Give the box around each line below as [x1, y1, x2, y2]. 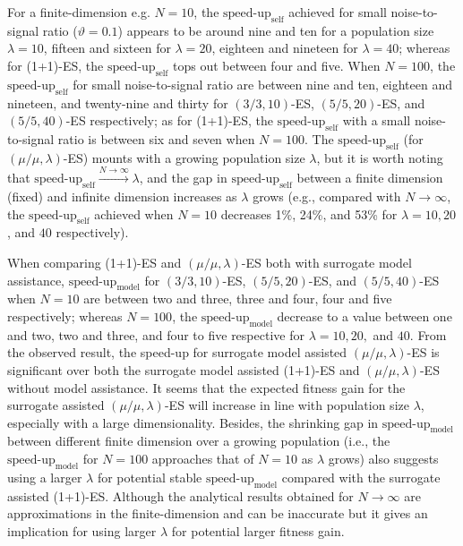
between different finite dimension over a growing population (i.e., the [7, 431, 390, 450]
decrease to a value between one [277, 306, 452, 325]
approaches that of [151, 449, 254, 468]
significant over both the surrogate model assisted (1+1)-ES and [7, 360, 360, 379]
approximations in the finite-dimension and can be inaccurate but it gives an [7, 504, 428, 523]
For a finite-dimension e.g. [7, 3, 150, 21]
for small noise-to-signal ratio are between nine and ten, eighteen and [73, 74, 452, 93]
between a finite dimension [296, 168, 443, 187]
